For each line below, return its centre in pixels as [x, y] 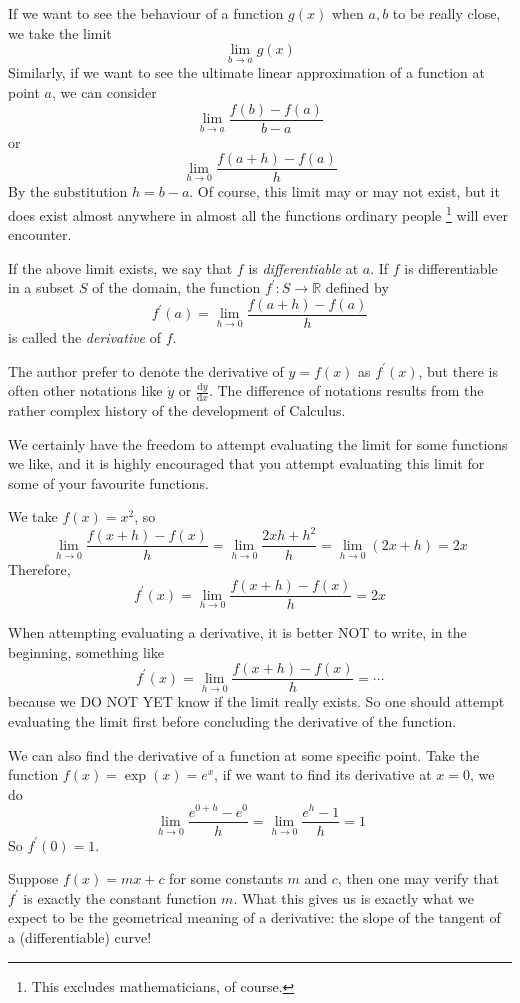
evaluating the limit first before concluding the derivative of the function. [232, 721]
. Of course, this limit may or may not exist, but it [344, 191]
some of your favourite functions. [108, 482]
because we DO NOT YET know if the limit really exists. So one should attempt [256, 701]
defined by [357, 287]
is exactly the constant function [120, 897]
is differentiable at [303, 267]
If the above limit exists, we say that [120, 267]
